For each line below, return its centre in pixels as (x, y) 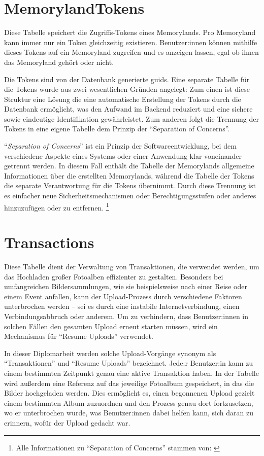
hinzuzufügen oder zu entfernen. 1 (57, 206)
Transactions (49, 242)
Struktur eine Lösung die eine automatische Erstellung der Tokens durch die (123, 99)
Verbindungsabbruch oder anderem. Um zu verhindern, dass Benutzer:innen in (126, 316)
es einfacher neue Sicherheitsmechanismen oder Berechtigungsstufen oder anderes (130, 196)
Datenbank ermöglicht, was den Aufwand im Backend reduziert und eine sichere (128, 109)
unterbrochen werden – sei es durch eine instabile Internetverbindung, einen (122, 306)
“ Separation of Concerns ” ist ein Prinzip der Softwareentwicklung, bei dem (120, 146)
